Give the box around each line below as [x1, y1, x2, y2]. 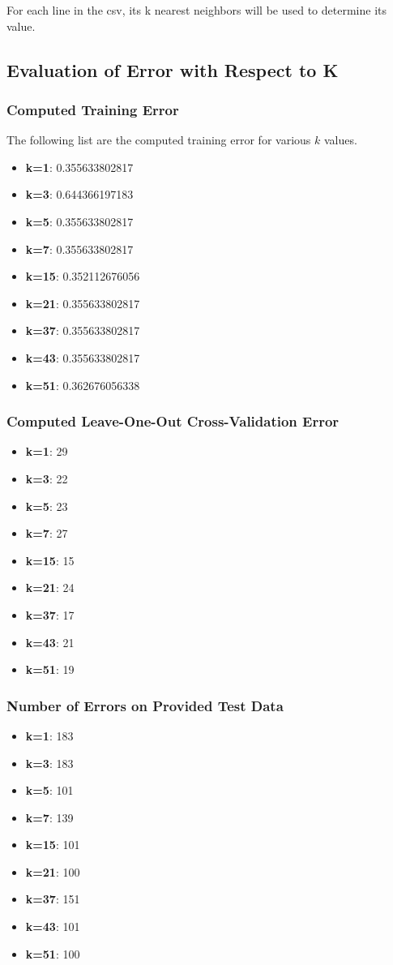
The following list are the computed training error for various [6, 131, 311, 148]
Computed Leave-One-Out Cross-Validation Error [6, 411, 340, 431]
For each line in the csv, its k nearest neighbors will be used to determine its [6, 2, 387, 18]
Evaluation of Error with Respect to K [6, 57, 339, 82]
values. [323, 131, 357, 148]
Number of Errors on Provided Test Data [6, 695, 284, 715]
